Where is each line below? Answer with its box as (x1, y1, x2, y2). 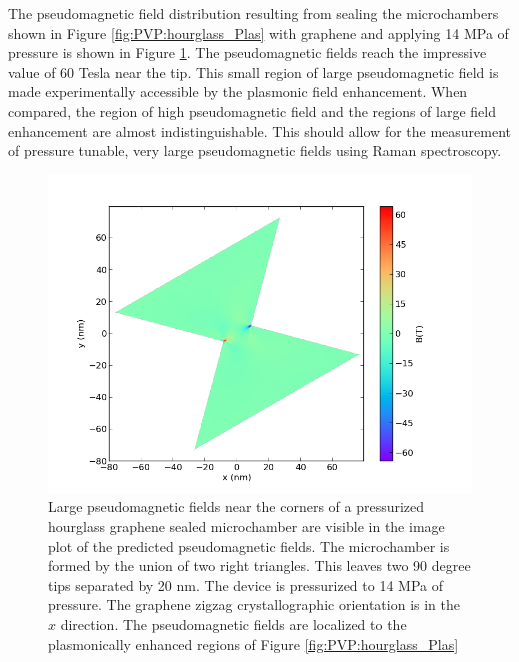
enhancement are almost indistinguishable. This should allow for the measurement (8, 120, 512, 141)
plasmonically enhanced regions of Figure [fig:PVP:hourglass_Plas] (48, 633, 459, 654)
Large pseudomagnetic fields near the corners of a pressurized (48, 496, 425, 517)
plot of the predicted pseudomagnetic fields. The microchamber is (48, 535, 450, 556)
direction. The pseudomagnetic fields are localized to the (60, 613, 407, 634)
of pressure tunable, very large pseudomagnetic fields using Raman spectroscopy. (8, 140, 502, 161)
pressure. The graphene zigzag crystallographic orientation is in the (48, 594, 460, 615)
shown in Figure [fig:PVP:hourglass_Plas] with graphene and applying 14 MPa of (8, 22, 509, 43)
